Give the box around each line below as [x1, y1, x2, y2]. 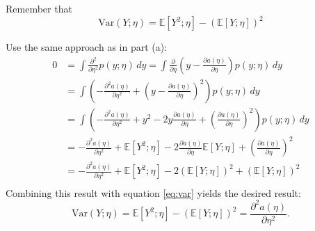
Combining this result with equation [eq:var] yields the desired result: [6, 185, 301, 200]
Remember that [6, 1, 72, 15]
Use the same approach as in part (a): [6, 40, 168, 54]
